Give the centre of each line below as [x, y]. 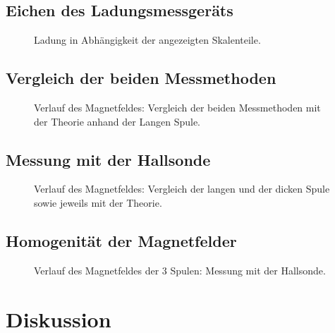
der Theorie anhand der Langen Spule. [117, 121]
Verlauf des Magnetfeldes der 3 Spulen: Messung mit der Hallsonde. [180, 270]
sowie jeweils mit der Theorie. [98, 202]
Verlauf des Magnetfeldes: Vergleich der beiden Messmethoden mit [177, 107]
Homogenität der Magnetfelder [121, 240]
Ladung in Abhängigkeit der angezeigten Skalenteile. [147, 40]
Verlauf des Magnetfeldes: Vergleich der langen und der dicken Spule [182, 189]
